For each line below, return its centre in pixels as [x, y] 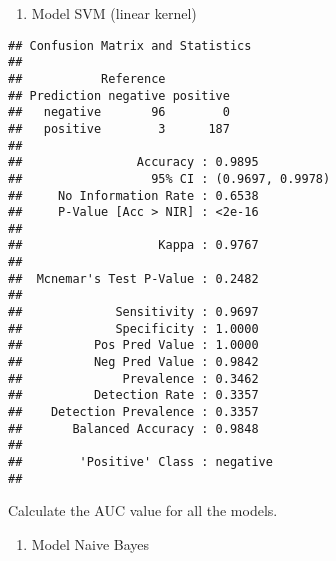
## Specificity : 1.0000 [133, 328]
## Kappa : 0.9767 [133, 245]
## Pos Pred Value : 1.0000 [133, 345]
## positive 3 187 [119, 128]
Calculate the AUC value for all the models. [143, 510]
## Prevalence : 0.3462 [133, 378]
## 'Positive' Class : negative [140, 462]
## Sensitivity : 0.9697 [133, 312]
